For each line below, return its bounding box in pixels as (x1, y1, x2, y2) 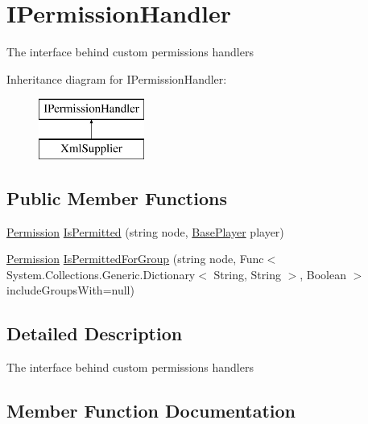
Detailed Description (6, 321, 183, 346)
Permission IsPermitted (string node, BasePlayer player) (6, 223, 284, 240)
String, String (213, 266, 281, 282)
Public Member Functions (6, 185, 227, 210)
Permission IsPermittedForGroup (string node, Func (6, 250, 264, 267)
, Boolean (300, 266, 346, 282)
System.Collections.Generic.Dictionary (6, 266, 196, 282)
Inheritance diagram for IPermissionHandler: (6, 70, 227, 87)
